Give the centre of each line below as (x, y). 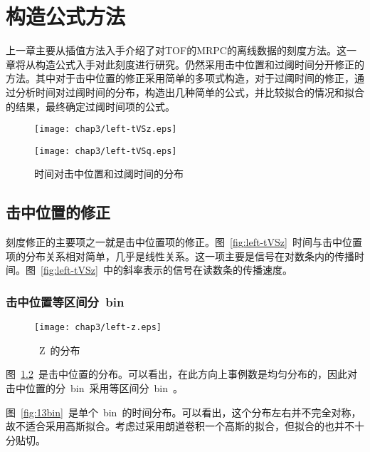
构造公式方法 (66, 16)
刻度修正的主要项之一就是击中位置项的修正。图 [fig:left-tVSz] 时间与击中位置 (184, 242)
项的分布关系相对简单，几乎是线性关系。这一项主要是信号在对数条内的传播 (180, 256)
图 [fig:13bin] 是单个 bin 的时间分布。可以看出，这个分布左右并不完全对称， (184, 412)
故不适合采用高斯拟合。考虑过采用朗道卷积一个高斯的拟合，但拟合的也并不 (180, 426)
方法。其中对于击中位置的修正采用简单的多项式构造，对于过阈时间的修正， (180, 78)
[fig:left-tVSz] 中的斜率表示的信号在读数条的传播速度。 (166, 270)
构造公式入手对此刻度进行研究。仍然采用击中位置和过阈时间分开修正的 (200, 64)
